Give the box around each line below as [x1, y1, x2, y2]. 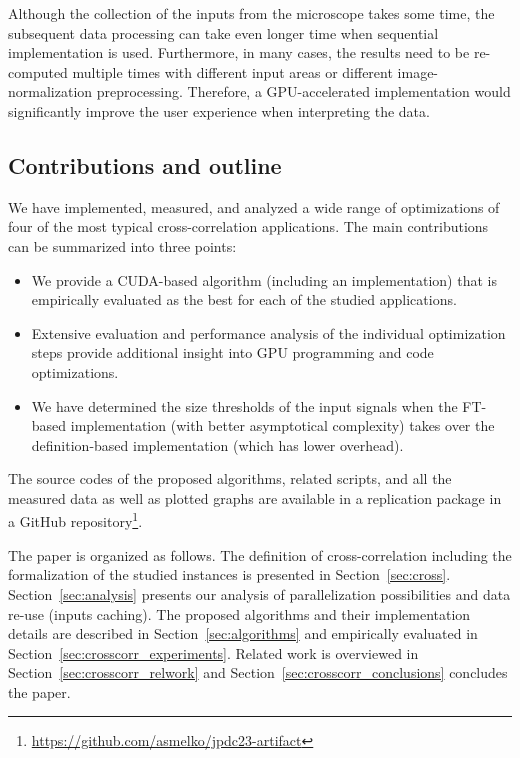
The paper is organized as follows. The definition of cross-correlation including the [8, 544, 512, 565]
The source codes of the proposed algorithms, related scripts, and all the [8, 468, 452, 489]
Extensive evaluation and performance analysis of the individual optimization [31, 322, 506, 343]
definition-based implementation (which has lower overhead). [31, 434, 404, 455]
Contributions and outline [8, 149, 282, 180]
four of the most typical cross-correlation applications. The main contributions [8, 216, 489, 237]
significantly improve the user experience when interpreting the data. [8, 100, 430, 121]
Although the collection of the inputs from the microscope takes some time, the [8, 3, 495, 23]
